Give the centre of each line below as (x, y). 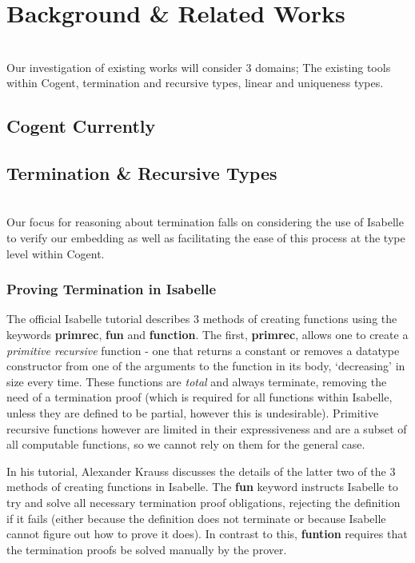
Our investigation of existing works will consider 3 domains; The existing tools (199, 67)
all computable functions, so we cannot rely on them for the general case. (186, 444)
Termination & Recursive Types (142, 173)
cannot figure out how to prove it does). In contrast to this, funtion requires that (207, 534)
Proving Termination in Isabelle (112, 289)
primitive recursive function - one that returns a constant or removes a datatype (203, 350)
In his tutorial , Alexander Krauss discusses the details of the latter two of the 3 (201, 471)
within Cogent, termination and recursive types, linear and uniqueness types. (195, 83)
